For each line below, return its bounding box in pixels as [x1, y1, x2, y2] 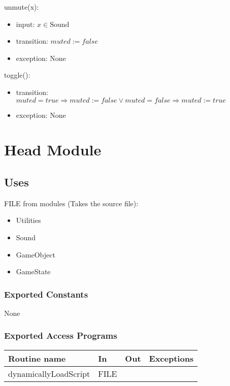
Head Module [4, 139, 102, 160]
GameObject [16, 249, 55, 260]
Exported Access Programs [4, 329, 117, 342]
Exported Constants [4, 287, 88, 300]
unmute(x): [4, 2, 39, 12]
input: [16, 18, 35, 29]
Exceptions [149, 352, 194, 364]
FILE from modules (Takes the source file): [4, 198, 139, 208]
